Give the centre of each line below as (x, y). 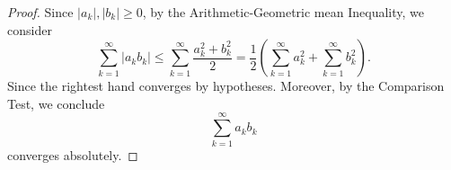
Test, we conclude (56, 103)
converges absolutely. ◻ (73, 154)
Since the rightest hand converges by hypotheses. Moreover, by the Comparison (226, 86)
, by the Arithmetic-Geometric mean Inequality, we (283, 12)
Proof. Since (40, 12)
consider (30, 29)
